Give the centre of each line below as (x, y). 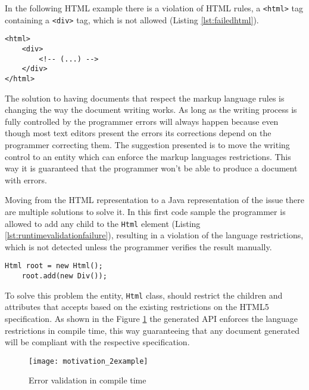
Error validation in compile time (88, 380)
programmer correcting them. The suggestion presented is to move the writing (147, 144)
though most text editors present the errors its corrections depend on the (138, 133)
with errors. (26, 179)
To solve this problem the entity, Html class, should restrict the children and (144, 295)
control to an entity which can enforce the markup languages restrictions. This (148, 156)
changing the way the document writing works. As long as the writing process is (151, 110)
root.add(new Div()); (64, 276)
